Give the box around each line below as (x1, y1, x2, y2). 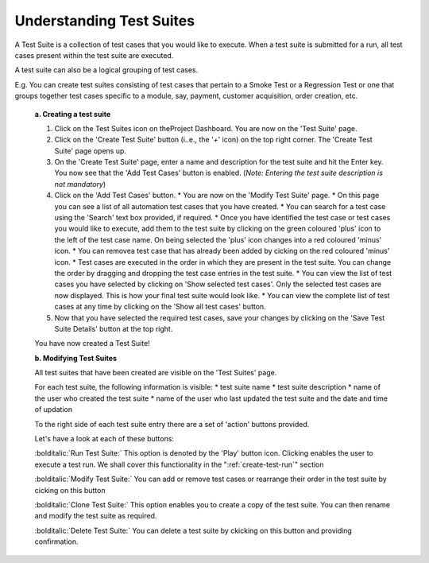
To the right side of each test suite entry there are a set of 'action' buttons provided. (34, 419, 310, 429)
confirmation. (34, 537, 79, 546)
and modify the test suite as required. (34, 511, 157, 521)
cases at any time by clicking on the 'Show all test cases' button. (54, 302, 266, 312)
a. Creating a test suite (34, 109, 111, 118)
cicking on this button (34, 485, 106, 495)
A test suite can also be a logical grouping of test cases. (14, 65, 199, 75)
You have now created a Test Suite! (34, 339, 150, 348)
